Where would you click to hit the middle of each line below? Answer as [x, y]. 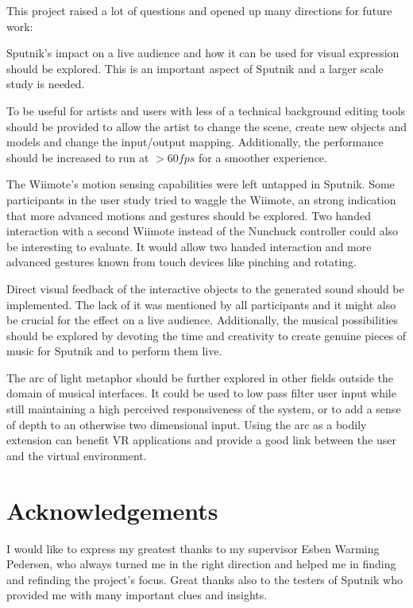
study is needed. [46, 84]
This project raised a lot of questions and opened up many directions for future [199, 10]
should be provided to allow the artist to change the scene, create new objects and [206, 126]
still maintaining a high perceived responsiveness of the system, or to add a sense [204, 409]
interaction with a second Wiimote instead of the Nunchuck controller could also [203, 231]
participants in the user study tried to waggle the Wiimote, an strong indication [201, 199]
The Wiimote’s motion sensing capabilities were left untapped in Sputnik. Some [201, 184]
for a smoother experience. [263, 157]
